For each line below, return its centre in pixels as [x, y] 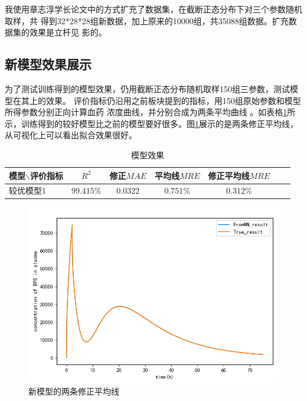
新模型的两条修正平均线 [74, 391]
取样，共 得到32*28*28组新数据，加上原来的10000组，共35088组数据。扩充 [147, 20]
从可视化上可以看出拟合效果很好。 [71, 135]
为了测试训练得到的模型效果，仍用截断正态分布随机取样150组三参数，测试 [147, 88]
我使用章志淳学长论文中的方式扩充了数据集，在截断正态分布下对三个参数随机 [153, 9]
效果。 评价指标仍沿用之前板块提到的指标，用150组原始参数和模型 [173, 100]
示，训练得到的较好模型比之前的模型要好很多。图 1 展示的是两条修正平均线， [151, 123]
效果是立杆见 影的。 [68, 32]
